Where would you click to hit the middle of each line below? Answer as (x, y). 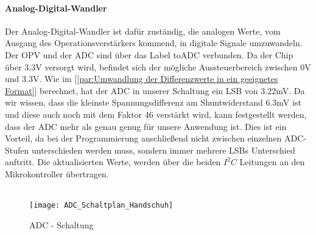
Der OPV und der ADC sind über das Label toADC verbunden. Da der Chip (149, 54)
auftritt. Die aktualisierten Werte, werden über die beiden (113, 162)
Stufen (17, 150)
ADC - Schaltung (61, 224)
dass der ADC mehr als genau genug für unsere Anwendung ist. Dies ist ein (146, 126)
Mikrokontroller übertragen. (57, 173)
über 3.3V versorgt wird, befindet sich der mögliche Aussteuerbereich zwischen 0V (158, 66)
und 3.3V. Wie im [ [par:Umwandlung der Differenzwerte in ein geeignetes (142, 79)
